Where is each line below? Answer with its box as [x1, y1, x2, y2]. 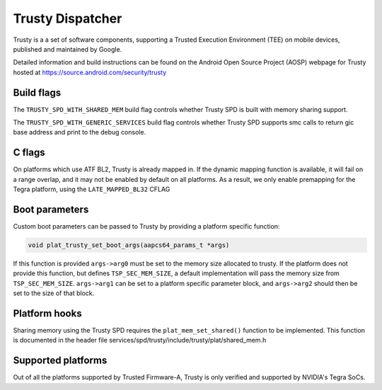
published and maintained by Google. [13, 45, 122, 53]
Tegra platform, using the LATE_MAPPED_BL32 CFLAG [13, 185, 170, 194]
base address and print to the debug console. [13, 128, 146, 137]
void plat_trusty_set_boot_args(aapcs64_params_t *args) [28, 241, 230, 249]
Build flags [13, 86, 62, 98]
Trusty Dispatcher [13, 11, 122, 26]
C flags [13, 147, 45, 159]
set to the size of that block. [13, 289, 95, 297]
